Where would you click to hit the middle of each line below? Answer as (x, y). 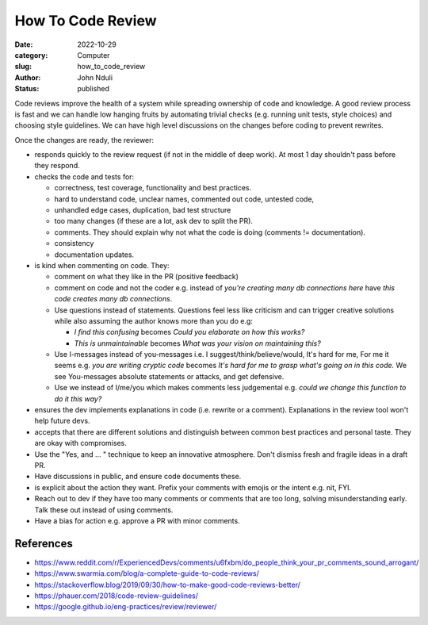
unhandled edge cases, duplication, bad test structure (143, 210)
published (94, 89)
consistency (74, 243)
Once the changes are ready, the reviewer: (84, 140)
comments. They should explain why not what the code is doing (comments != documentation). (210, 232)
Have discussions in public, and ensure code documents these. (138, 477)
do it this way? (78, 399)
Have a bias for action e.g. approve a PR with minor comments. (138, 520)
